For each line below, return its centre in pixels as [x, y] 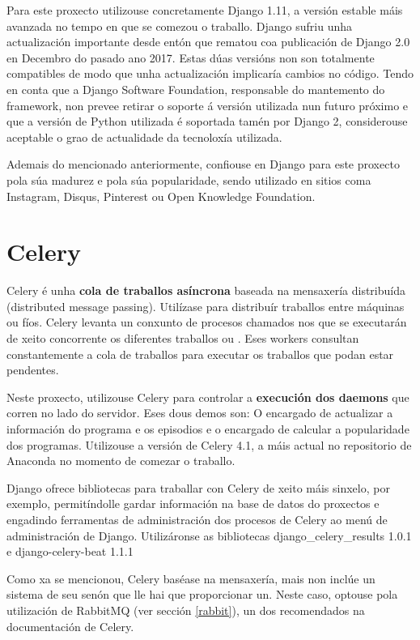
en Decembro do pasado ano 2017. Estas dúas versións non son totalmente [191, 57]
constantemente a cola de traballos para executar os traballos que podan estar [200, 354]
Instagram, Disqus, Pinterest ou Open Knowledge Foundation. [161, 196]
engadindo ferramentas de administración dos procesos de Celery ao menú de [197, 519]
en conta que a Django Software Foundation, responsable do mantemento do [196, 89]
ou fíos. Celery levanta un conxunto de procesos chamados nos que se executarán [207, 322]
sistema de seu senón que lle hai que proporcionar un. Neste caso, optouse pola [202, 594]
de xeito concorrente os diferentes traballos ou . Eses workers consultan [183, 338]
